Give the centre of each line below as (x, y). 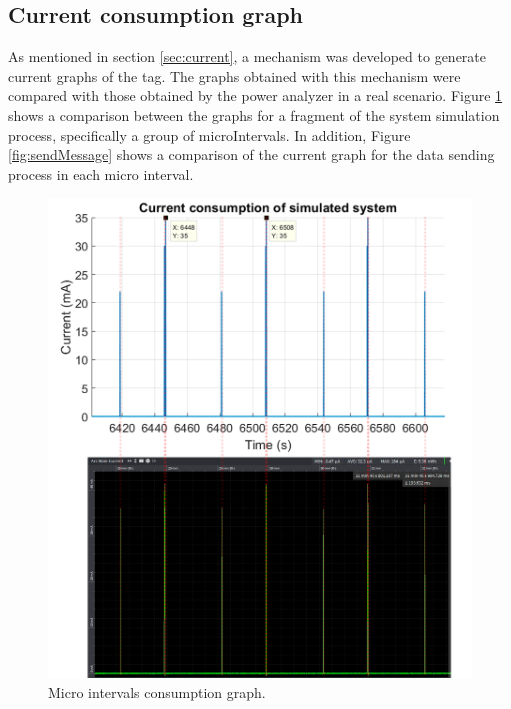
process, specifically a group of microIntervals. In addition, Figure (209, 134)
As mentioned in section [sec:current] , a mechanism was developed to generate (247, 56)
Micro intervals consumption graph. (157, 691)
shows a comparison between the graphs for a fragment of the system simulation (254, 114)
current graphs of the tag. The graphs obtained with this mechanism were (234, 75)
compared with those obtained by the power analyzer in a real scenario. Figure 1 (255, 95)
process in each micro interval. (101, 173)
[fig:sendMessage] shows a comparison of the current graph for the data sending (251, 154)
